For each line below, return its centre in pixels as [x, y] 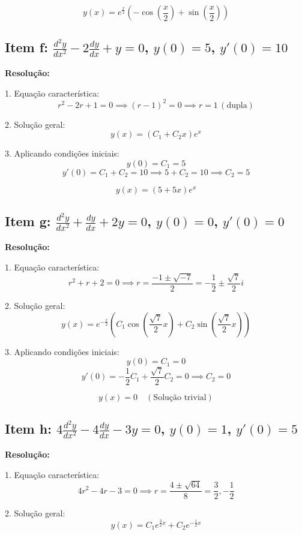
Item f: [26, 47]
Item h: [28, 429]
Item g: [28, 221]
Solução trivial [180, 398]
